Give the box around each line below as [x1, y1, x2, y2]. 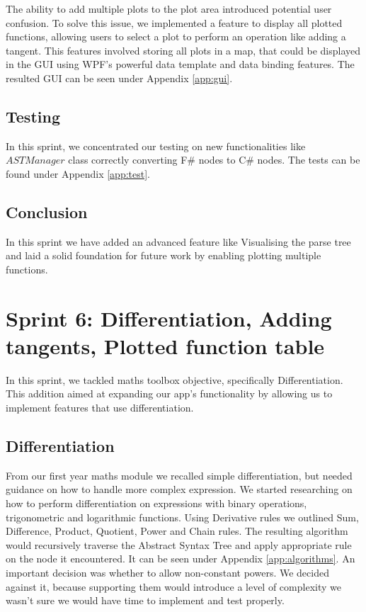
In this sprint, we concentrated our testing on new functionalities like [6, 138, 306, 153]
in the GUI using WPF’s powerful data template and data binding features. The [6, 57, 355, 72]
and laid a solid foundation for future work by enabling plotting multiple [6, 248, 321, 263]
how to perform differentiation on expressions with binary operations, [6, 496, 307, 511]
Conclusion [6, 200, 88, 222]
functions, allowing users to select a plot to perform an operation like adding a [6, 29, 346, 44]
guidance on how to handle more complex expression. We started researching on [6, 482, 353, 497]
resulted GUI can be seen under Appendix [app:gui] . [6, 70, 233, 85]
